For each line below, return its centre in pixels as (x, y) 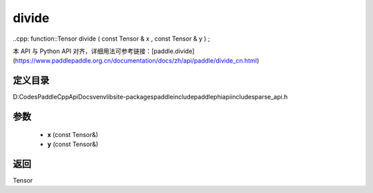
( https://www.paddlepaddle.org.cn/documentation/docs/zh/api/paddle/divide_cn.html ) (136, 61)
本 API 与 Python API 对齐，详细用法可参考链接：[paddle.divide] (104, 51)
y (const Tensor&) (73, 144)
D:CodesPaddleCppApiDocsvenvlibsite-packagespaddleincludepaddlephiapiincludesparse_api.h (150, 97)
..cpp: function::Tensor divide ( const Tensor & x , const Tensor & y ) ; (111, 39)
